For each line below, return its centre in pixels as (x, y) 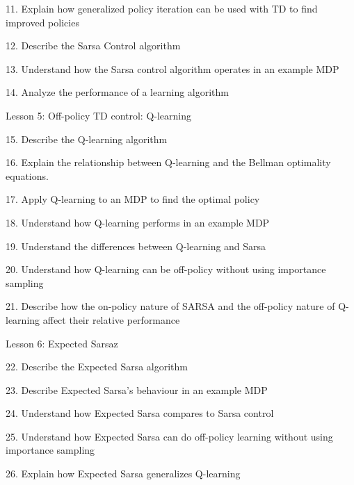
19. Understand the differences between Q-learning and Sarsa (136, 246)
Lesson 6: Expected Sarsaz (62, 343)
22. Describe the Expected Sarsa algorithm (97, 367)
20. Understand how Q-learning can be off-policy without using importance (166, 269)
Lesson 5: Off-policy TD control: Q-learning (99, 115)
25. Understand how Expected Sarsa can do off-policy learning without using (169, 436)
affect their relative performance (111, 319)
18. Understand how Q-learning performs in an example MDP (138, 222)
